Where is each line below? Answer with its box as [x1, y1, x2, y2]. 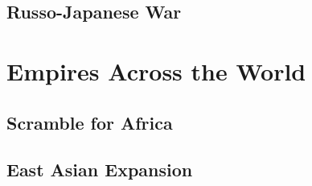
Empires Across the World [6, 54, 306, 87]
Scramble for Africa [6, 110, 173, 134]
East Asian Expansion [6, 157, 193, 182]
